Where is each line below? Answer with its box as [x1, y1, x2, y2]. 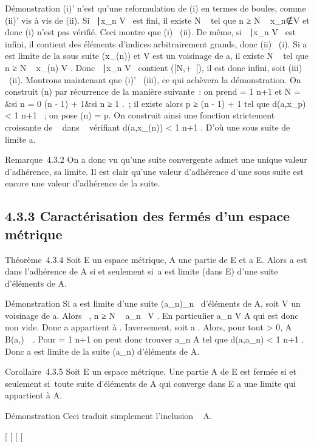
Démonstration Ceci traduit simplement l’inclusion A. [5, 409, 212, 422]
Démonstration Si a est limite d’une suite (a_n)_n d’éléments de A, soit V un [5, 297, 301, 310]
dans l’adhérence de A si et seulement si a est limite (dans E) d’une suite [5, 265, 278, 278]
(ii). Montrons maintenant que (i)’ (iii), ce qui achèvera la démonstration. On [9, 73, 301, 86]
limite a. [5, 132, 36, 145]
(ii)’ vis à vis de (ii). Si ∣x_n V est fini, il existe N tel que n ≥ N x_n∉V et [5, 13, 310, 26]
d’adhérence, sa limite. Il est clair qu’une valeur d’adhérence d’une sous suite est [5, 165, 304, 177]
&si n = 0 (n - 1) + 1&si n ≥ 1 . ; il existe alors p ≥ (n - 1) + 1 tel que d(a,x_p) [5, 97, 306, 109]
